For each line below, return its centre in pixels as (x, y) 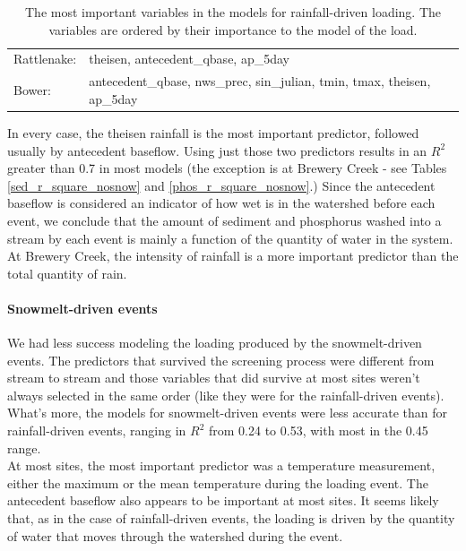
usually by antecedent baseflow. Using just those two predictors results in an (217, 150)
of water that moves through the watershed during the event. (175, 535)
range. (24, 448)
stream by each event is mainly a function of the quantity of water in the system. (230, 238)
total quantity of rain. (67, 273)
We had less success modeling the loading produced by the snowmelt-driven (215, 343)
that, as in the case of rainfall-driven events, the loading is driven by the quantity (231, 518)
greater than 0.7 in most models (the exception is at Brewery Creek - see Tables (227, 168)
